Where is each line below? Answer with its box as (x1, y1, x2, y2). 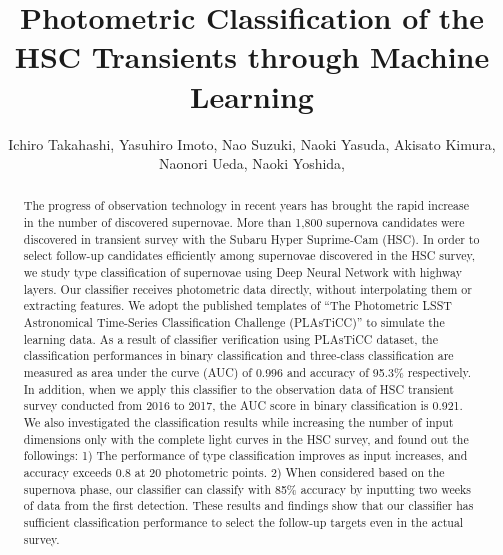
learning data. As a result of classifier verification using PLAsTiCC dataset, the (23, 330, 438, 347)
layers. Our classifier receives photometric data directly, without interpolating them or (23, 280, 472, 297)
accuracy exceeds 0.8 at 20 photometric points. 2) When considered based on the (23, 463, 445, 480)
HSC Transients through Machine (14, 36, 490, 77)
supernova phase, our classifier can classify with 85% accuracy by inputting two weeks (23, 480, 471, 497)
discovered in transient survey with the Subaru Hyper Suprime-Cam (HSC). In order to (23, 230, 480, 247)
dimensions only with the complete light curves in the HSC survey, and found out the (23, 430, 469, 447)
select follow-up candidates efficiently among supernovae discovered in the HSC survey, (23, 247, 476, 264)
